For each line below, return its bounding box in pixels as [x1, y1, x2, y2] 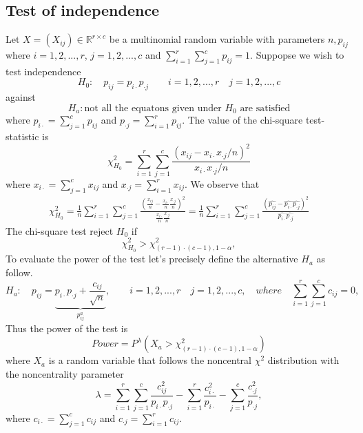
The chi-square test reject [6, 223, 114, 238]
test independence [6, 64, 81, 78]
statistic [6, 129, 39, 144]
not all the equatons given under [84, 103, 222, 113]
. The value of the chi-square [182, 113, 303, 127]
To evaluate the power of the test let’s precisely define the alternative [6, 251, 298, 266]
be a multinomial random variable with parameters [109, 32, 325, 46]
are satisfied [240, 103, 291, 113]
